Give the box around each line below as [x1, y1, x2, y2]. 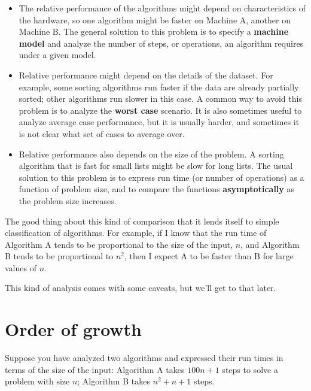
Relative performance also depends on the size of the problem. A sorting [19, 147, 284, 160]
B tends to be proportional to [5, 250, 114, 262]
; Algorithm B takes [77, 375, 150, 387]
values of [5, 261, 36, 274]
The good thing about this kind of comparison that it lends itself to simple [5, 214, 279, 227]
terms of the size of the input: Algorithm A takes [5, 363, 185, 375]
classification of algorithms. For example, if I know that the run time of [5, 226, 267, 239]
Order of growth [5, 317, 142, 341]
